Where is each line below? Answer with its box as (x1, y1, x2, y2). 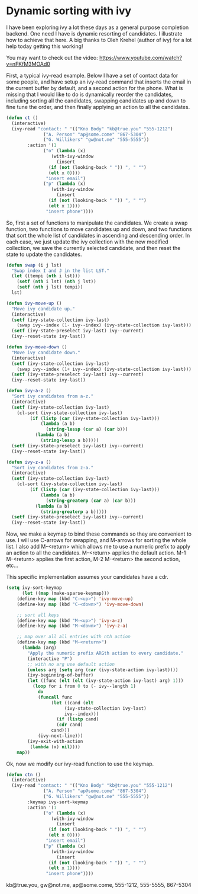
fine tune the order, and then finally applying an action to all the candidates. (6, 103, 190, 110)
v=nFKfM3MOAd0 (6, 60, 50, 68)
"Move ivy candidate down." (11, 350, 81, 355)
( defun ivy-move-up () (6, 300, 62, 306)
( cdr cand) (56, 722, 83, 728)
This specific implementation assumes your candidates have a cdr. (6, 573, 168, 581)
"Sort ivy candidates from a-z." (11, 393, 94, 399)
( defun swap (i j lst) (6, 262, 62, 268)
